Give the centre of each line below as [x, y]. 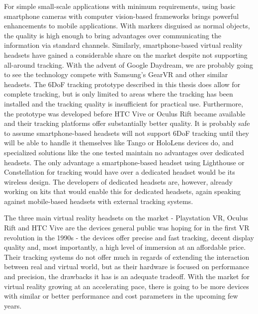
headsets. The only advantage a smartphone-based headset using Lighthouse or [124, 162]
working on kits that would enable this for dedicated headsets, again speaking [123, 191]
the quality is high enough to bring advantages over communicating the [113, 35]
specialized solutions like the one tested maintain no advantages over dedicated [124, 152]
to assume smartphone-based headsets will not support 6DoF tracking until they [127, 133]
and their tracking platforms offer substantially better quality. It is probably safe [127, 123]
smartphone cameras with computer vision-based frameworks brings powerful [122, 16]
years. [13, 305]
